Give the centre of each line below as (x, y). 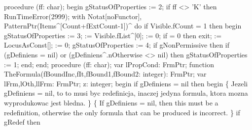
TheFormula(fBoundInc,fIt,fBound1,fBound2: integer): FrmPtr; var (105, 74)
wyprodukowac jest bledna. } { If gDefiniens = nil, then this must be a (111, 102)
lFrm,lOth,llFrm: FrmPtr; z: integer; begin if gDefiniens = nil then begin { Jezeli (126, 83)
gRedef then (22, 122)
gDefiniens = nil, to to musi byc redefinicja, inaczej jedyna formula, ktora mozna (126, 93)
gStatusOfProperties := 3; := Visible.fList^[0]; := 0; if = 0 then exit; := (113, 35)
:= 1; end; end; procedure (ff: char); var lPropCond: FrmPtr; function (109, 64)
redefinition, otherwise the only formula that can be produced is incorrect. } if (122, 112)
